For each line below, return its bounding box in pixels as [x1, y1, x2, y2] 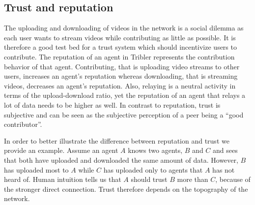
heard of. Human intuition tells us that [4, 174, 121, 184]
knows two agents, [128, 145, 183, 155]
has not [212, 164, 235, 175]
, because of [215, 174, 251, 184]
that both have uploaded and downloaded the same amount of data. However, [4, 154, 238, 165]
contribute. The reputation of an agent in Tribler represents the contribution [4, 51, 235, 61]
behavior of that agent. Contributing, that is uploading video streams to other [4, 61, 240, 71]
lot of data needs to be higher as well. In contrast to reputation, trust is [4, 99, 221, 110]
